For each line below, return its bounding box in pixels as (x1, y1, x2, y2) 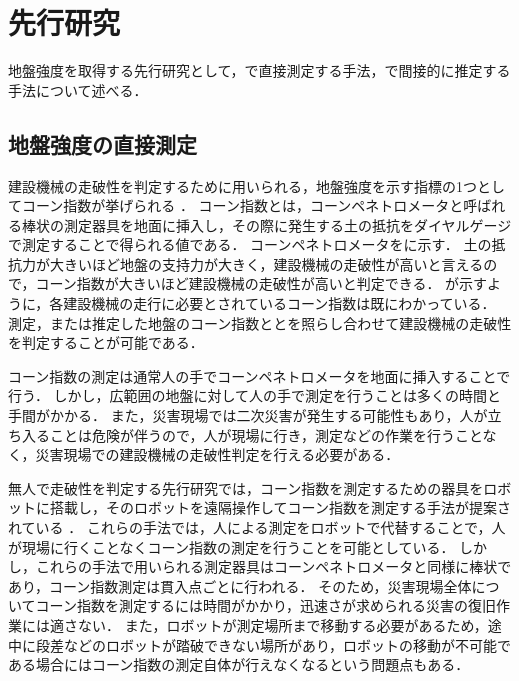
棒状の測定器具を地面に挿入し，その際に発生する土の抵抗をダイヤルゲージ (21, 214, 512, 235)
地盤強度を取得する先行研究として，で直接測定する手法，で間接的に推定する (8, 60, 511, 81)
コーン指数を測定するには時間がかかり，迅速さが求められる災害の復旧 (35, 595, 496, 616)
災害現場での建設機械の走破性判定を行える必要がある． (35, 444, 400, 465)
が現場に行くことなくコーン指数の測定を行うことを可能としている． (8, 536, 455, 557)
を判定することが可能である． (8, 332, 204, 353)
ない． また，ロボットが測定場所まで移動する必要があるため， (77, 614, 488, 635)
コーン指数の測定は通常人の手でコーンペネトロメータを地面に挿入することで (8, 365, 511, 386)
